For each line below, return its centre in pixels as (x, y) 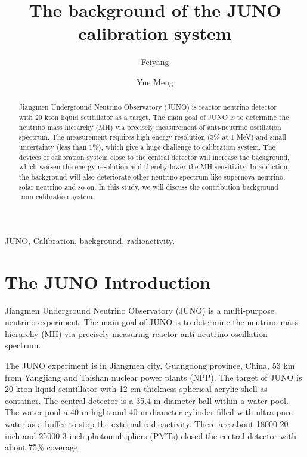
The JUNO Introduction (108, 281)
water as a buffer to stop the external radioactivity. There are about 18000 (141, 423)
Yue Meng (155, 81)
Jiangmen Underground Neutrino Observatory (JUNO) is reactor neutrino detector (148, 107)
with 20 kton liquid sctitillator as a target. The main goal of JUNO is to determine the (154, 117)
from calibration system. (57, 197)
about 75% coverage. (43, 447)
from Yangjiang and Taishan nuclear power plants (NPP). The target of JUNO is (153, 377)
